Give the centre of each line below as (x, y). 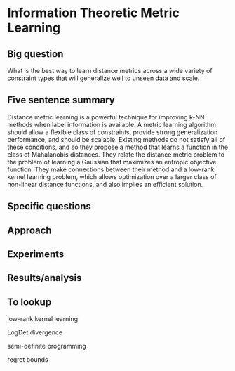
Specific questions (49, 206)
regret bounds (28, 360)
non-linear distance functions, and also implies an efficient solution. (105, 184)
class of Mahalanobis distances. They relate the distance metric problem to (116, 154)
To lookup (29, 302)
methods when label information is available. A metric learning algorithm (112, 124)
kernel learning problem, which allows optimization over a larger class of (112, 176)
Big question (35, 54)
